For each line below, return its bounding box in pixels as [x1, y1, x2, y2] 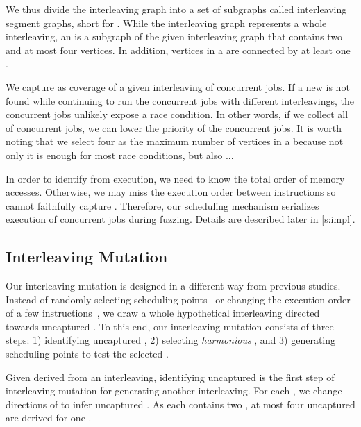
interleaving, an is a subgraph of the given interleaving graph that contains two [6, 29, 342, 44]
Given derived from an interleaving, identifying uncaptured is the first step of [6, 369, 335, 384]
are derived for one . [6, 410, 92, 425]
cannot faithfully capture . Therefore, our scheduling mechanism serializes [6, 198, 319, 212]
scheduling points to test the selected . [6, 346, 169, 361]
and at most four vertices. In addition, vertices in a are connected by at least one [6, 42, 351, 57]
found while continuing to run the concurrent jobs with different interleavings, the [6, 93, 355, 108]
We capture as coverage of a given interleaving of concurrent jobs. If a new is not [6, 79, 350, 94]
